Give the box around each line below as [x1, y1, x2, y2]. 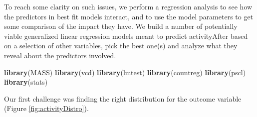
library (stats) [4, 77, 48, 87]
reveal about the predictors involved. [4, 50, 116, 60]
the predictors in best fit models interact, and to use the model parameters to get [4, 11, 254, 21]
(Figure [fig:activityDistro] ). [4, 103, 89, 114]
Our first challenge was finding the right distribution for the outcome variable [4, 93, 242, 104]
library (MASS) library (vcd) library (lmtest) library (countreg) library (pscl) [4, 67, 246, 77]
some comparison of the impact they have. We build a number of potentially [4, 21, 238, 31]
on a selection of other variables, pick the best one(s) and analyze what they [4, 40, 238, 51]
